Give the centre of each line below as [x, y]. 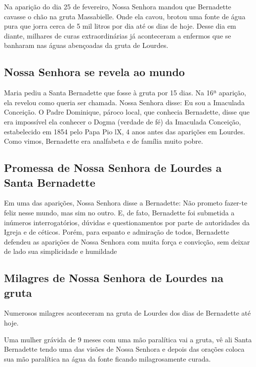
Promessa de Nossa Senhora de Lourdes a [113, 168]
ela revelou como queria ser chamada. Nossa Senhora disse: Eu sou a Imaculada [124, 102]
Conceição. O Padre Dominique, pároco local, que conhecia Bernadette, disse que [127, 112]
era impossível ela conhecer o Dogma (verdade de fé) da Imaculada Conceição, [123, 121]
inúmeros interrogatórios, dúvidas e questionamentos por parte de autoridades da [127, 222]
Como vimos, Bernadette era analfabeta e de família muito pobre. [104, 141]
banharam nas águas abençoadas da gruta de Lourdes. [86, 45]
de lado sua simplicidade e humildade [61, 251]
